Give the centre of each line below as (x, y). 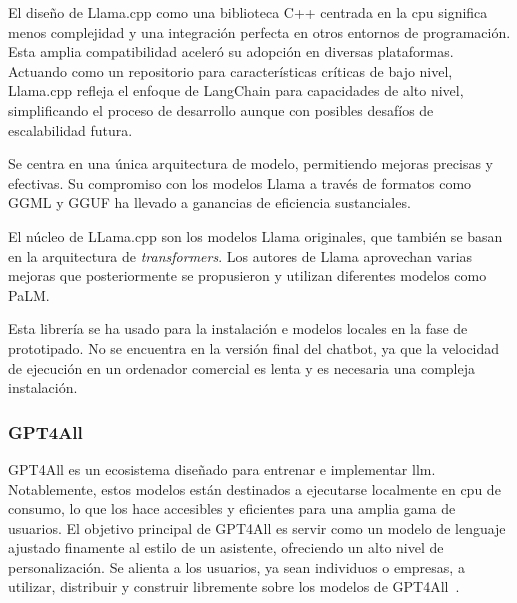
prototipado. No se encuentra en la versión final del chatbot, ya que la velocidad (254, 347)
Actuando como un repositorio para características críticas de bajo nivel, (230, 70)
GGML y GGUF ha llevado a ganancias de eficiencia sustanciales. (209, 202)
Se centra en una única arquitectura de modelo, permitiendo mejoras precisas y (251, 163)
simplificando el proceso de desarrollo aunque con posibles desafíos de (221, 109)
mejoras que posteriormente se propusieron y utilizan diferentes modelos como (247, 275)
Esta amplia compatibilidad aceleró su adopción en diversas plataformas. (231, 51)
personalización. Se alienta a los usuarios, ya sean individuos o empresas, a (236, 566)
